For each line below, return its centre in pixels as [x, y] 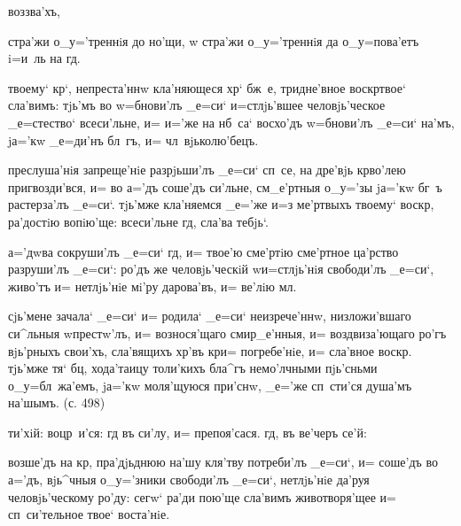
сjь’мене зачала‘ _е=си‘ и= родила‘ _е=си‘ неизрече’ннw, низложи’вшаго [210, 316]
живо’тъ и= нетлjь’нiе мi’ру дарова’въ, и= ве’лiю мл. [152, 286]
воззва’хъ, [34, 11]
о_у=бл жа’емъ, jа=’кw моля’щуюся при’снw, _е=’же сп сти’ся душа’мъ [210, 385]
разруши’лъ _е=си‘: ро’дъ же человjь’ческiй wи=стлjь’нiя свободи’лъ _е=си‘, [221, 269]
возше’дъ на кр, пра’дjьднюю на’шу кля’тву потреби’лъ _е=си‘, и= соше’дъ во [223, 462]
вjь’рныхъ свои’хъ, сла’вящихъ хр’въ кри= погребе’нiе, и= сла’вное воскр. [210, 350]
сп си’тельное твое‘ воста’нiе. [89, 514]
